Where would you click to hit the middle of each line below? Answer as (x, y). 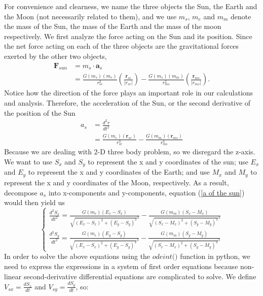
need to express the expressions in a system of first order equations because (121, 266)
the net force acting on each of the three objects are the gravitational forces (122, 46)
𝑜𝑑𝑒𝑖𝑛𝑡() (165, 257)
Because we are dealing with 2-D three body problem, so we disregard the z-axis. (130, 152)
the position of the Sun (40, 112)
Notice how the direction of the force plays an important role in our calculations (129, 93)
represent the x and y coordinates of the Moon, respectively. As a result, (117, 182)
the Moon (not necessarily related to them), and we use (90, 16)
